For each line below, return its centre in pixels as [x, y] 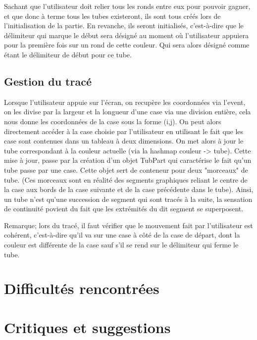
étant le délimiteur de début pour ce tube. [68, 54]
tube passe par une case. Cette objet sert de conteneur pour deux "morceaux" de [126, 170]
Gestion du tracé [48, 81]
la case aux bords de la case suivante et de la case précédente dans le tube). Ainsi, [129, 189]
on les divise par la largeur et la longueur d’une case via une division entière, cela [128, 112]
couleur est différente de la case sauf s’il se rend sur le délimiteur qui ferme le [121, 245]
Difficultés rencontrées [82, 288]
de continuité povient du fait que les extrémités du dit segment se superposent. [124, 209]
